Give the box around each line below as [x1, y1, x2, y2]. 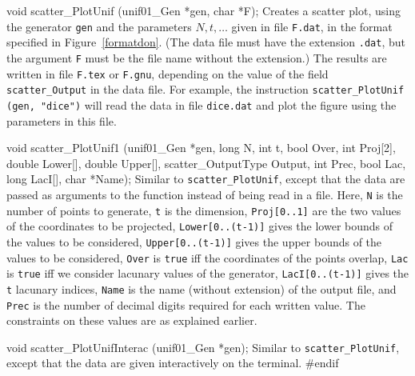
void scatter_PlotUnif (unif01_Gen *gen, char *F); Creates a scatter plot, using [6, 2, 401, 18]
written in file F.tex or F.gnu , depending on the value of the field [6, 65, 329, 82]
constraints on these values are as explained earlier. [6, 312, 257, 329]
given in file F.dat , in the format [231, 18, 393, 34]
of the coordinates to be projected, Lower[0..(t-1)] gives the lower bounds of [6, 218, 393, 234]
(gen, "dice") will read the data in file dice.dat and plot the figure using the [6, 96, 397, 113]
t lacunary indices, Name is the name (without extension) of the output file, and [6, 280, 397, 297]
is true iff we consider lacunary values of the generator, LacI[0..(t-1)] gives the [6, 265, 409, 282]
